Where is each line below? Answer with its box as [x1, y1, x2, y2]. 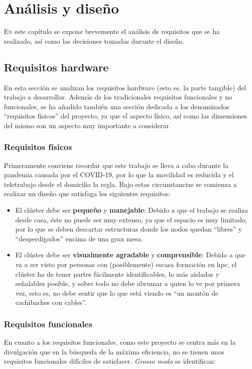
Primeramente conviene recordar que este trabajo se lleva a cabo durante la [4, 160, 229, 170]
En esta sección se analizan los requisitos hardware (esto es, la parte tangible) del [4, 82, 246, 92]
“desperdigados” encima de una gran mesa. [15, 233, 143, 243]
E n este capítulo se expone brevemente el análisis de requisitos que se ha [4, 26, 220, 36]
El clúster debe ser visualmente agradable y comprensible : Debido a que [15, 250, 246, 260]
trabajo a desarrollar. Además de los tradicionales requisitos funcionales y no [4, 92, 233, 102]
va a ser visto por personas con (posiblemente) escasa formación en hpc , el [15, 259, 237, 269]
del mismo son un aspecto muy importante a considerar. [4, 120, 171, 130]
